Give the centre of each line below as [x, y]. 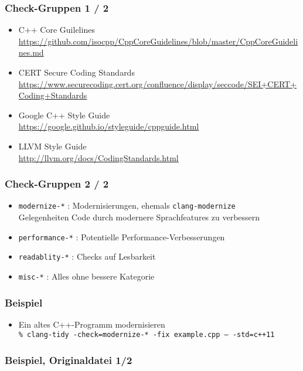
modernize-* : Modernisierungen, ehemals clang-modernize [127, 205]
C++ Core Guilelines [57, 30]
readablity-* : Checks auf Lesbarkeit [87, 256]
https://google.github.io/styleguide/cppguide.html [109, 126]
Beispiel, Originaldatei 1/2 [69, 360]
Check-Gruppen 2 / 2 [57, 184]
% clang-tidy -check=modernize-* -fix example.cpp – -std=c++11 [147, 335]
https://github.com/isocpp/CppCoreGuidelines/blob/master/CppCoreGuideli [158, 41]
